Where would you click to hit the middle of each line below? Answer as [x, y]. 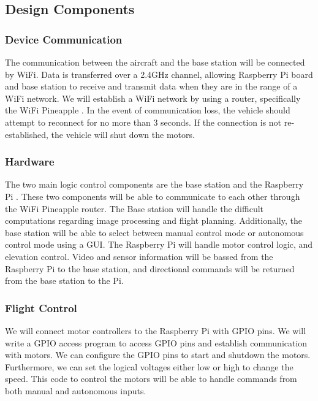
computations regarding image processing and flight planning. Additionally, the [153, 220]
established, [27, 134]
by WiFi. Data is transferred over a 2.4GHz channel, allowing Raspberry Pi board [159, 74]
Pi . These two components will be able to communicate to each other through [153, 196]
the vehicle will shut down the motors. [123, 134]
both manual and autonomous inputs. [76, 390]
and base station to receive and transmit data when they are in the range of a [151, 86]
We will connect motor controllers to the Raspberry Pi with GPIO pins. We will [156, 330]
